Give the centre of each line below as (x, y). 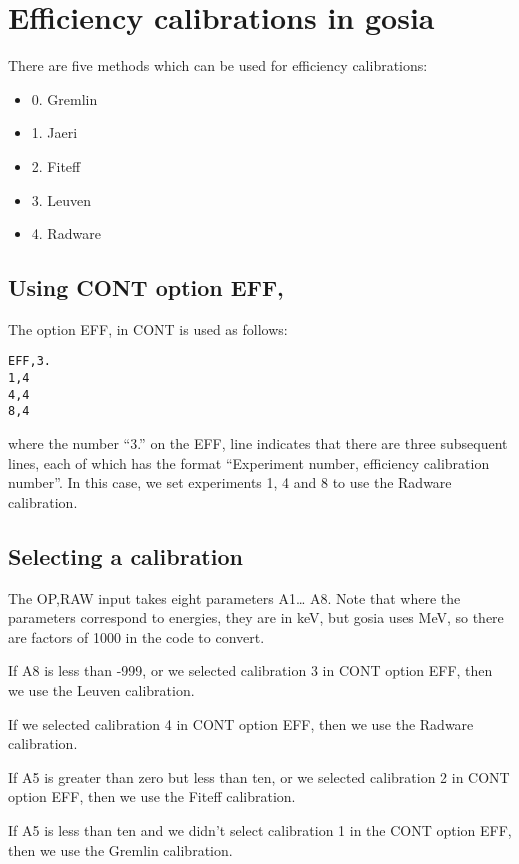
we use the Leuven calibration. (101, 690)
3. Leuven (61, 199)
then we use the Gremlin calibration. (120, 849)
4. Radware (66, 233)
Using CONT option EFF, (146, 287)
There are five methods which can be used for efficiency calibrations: (218, 65)
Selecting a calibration (125, 555)
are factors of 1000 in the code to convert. (136, 636)
